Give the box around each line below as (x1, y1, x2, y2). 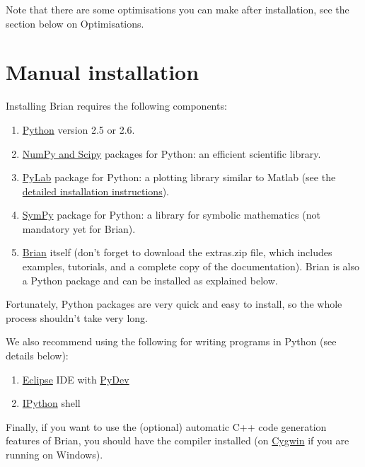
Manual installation (6, 57, 199, 86)
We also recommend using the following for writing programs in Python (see (6, 334, 337, 349)
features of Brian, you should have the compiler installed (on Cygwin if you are (6, 433, 349, 448)
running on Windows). (6, 447, 103, 461)
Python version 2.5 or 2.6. (22, 122, 135, 137)
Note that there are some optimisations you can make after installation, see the (6, 2, 349, 16)
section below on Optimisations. (6, 16, 144, 30)
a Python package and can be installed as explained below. (22, 272, 278, 287)
